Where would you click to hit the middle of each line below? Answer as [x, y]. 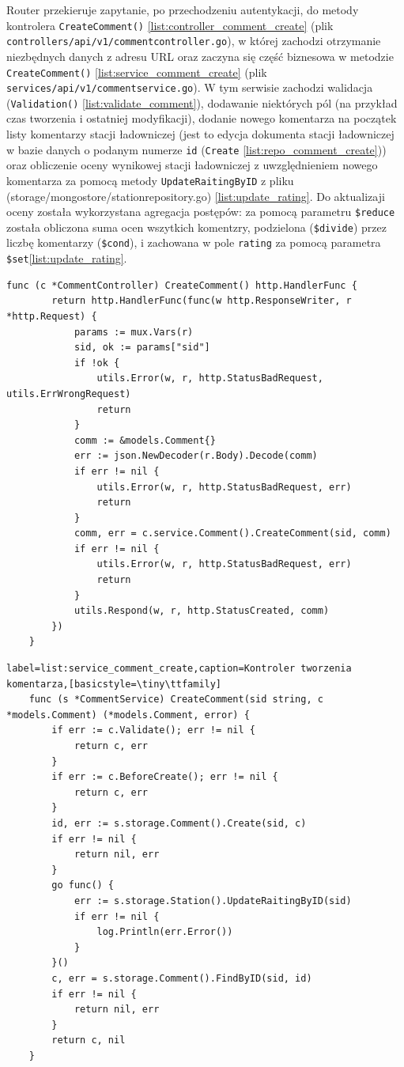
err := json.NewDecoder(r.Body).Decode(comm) [196, 456]
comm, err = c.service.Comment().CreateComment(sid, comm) [232, 533]
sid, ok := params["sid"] [142, 348]
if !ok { [97, 363]
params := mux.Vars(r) [134, 332]
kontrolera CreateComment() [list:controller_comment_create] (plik [170, 25]
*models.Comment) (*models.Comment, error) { [128, 715]
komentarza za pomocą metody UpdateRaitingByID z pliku [150, 180]
